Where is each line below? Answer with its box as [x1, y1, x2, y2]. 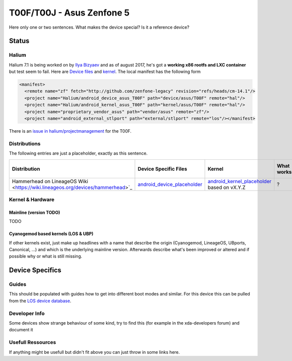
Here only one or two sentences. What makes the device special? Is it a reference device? [9, 24, 190, 30]
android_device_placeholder [137, 181, 202, 188]
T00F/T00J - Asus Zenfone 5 [9, 7, 130, 18]
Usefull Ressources [9, 339, 56, 346]
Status [9, 37, 30, 45]
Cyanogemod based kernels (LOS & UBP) [9, 231, 93, 237]
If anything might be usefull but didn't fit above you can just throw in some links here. [9, 349, 180, 355]
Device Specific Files [137, 165, 187, 172]
